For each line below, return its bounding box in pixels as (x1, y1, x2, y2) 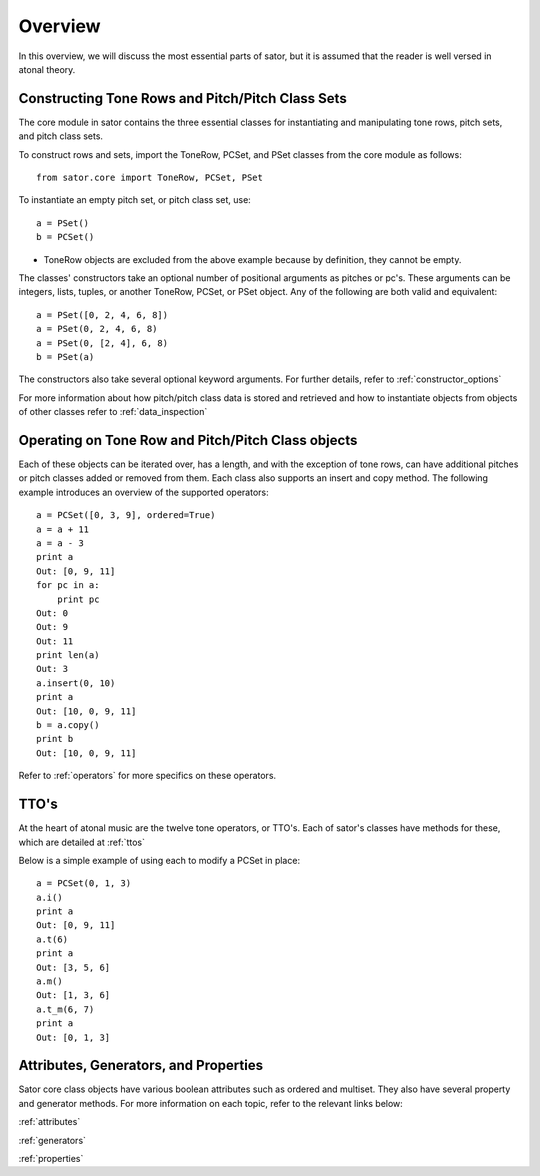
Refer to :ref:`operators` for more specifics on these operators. (18, 770, 277, 782)
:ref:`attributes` (18, 1116, 81, 1128)
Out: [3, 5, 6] (36, 961, 111, 973)
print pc (56, 593, 100, 605)
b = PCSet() (36, 231, 95, 243)
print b (36, 733, 74, 745)
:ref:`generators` (18, 1134, 87, 1146)
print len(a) (36, 650, 100, 661)
